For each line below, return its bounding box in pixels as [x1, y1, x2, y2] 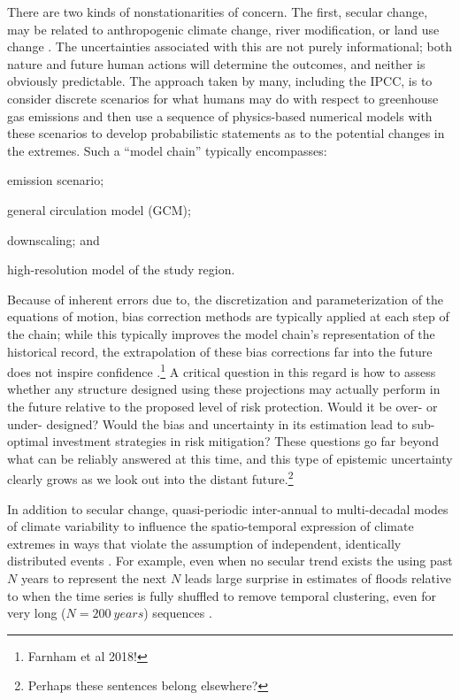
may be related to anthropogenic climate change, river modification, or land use [7, 19, 440, 38]
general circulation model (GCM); [7, 200, 191, 219]
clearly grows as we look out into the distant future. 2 [7, 467, 294, 488]
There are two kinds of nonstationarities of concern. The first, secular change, [7, 3, 428, 20]
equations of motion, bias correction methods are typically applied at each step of [7, 307, 449, 326]
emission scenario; [7, 171, 104, 189]
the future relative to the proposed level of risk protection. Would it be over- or [7, 396, 438, 415]
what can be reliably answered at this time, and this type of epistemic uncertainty [7, 449, 453, 467]
